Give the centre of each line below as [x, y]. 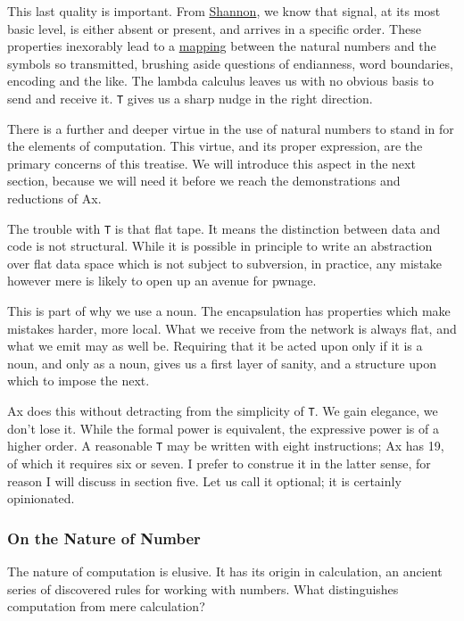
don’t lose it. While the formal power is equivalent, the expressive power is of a [223, 428]
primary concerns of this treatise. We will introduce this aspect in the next [211, 163]
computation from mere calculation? [106, 606]
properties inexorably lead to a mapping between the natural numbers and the [222, 46]
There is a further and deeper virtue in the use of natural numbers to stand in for [231, 128]
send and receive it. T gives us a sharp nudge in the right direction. [190, 98]
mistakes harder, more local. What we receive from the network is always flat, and [232, 328]
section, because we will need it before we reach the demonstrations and [204, 181]
